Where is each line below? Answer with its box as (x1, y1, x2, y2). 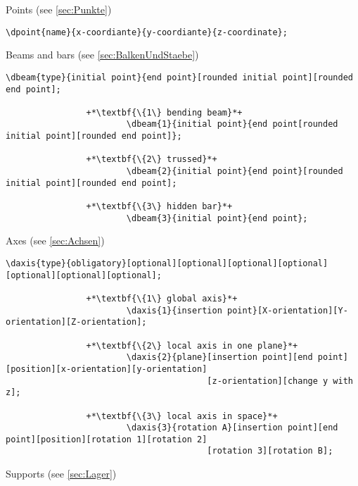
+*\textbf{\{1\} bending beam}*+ (86, 107, 243, 118)
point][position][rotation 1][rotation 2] (6, 434, 207, 444)
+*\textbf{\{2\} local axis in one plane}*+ (86, 340, 298, 351)
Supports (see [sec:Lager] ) (6, 466, 117, 481)
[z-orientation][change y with (207, 375, 353, 386)
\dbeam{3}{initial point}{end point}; (126, 213, 308, 223)
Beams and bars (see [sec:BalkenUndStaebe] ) (6, 47, 199, 62)
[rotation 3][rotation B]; (207, 446, 333, 456)
